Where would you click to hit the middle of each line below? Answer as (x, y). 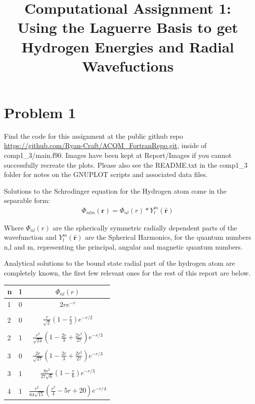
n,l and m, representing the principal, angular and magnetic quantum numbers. (123, 246)
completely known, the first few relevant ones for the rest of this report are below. (127, 272)
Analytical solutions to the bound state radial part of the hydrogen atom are (120, 263)
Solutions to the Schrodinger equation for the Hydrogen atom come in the (115, 190)
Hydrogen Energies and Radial (128, 46)
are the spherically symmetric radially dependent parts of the (145, 227)
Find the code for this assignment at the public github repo (94, 136)
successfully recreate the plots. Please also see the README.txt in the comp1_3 (126, 164)
